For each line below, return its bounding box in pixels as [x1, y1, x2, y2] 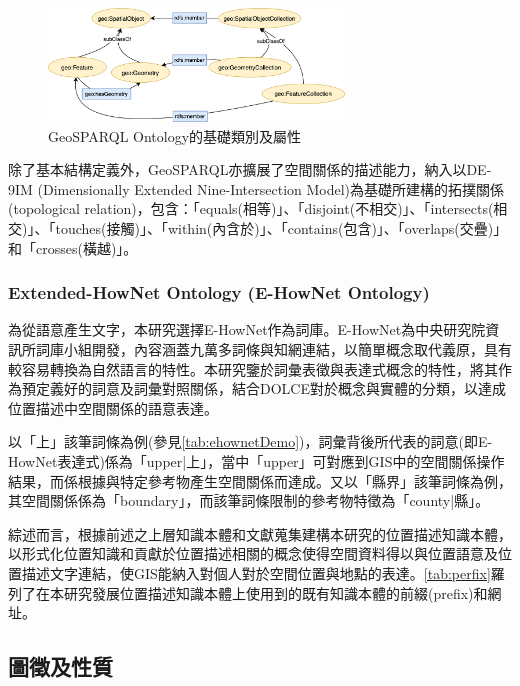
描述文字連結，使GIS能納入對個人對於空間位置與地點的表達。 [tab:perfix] [21, 562, 491, 583]
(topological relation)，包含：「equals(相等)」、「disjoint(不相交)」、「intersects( [8, 198, 494, 219]
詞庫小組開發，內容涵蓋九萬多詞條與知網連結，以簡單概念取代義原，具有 [35, 338, 512, 359]
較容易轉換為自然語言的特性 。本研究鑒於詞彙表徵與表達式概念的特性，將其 [8, 358, 498, 379]
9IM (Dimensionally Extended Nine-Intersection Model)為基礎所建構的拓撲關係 [8, 178, 505, 199]
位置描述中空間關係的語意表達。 [8, 397, 218, 418]
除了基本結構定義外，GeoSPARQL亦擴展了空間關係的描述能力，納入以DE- [8, 159, 492, 180]
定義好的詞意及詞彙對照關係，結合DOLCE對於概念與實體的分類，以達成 [35, 378, 506, 399]
